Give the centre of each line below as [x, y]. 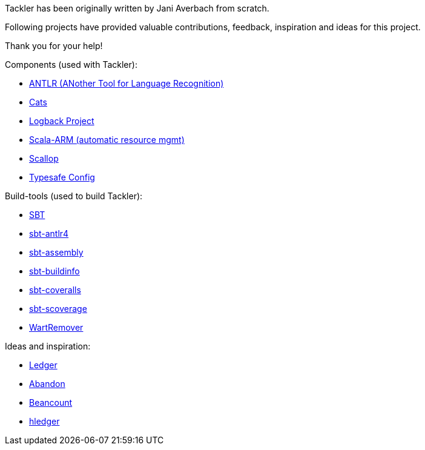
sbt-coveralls [55, 290]
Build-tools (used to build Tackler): [74, 196]
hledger [44, 421]
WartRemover [56, 327]
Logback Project [62, 121]
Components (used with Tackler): [71, 65]
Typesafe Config [62, 177]
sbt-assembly [56, 252]
